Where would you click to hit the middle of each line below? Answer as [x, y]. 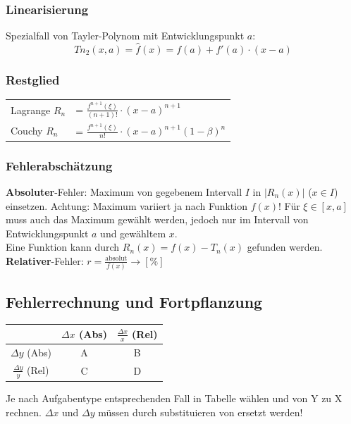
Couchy [27, 130]
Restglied [33, 79]
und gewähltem [133, 233]
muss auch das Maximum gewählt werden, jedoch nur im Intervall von [157, 219]
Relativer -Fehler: [45, 260]
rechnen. [24, 412]
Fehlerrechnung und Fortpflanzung [134, 301]
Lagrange [31, 110]
